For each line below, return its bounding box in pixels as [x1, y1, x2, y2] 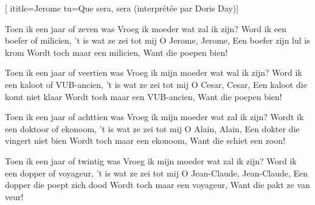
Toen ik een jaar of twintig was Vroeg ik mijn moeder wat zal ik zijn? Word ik [5, 154, 297, 167]
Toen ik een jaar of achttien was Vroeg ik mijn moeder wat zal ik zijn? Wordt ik [5, 110, 304, 123]
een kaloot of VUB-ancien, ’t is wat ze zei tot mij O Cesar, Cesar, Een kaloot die [5, 78, 307, 90]
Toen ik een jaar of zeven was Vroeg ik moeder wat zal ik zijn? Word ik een [5, 22, 286, 35]
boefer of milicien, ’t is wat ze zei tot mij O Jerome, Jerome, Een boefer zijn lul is [5, 34, 310, 47]
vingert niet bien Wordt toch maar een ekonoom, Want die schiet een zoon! [5, 134, 286, 147]
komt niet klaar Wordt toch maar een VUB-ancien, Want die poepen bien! [5, 90, 282, 102]
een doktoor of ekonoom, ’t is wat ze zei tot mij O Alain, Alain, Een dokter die [5, 122, 300, 135]
